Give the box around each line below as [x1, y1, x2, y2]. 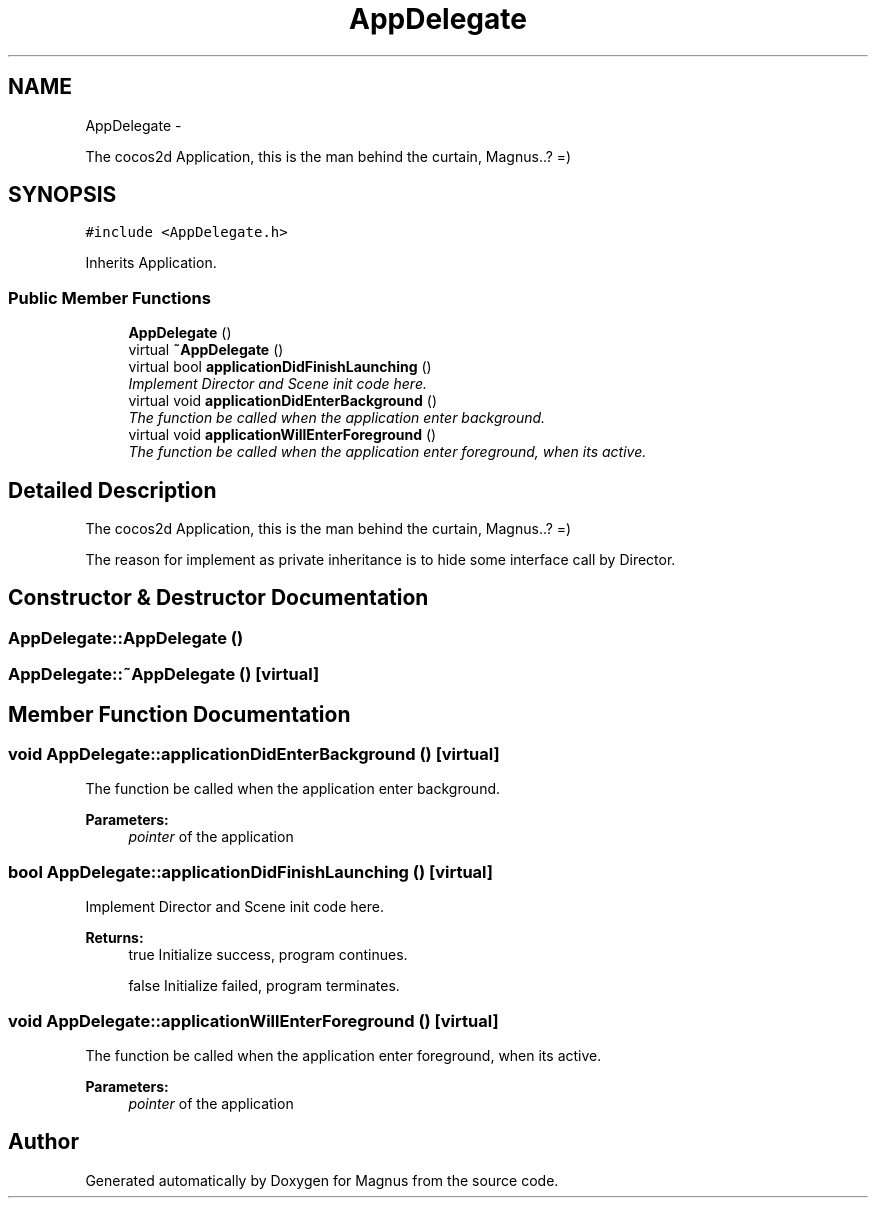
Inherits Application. [85, 254, 217, 272]
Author [8, 1129, 79, 1155]
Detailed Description [8, 477, 217, 503]
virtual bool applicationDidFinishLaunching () [128, 358, 432, 376]
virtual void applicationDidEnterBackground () [128, 392, 438, 410]
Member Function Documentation [8, 701, 351, 727]
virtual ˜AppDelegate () [128, 341, 284, 359]
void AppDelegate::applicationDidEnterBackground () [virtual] [8, 744, 500, 765]
